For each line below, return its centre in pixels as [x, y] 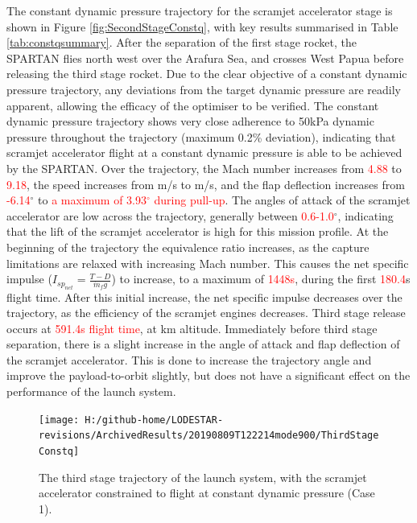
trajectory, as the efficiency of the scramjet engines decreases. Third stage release [206, 313]
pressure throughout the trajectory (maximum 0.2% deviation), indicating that [201, 136]
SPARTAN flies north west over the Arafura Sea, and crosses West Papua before [205, 58]
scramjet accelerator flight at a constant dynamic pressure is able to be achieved [204, 152]
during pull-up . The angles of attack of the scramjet [282, 200]
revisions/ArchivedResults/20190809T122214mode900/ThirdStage [209, 436]
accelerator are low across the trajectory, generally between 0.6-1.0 [170, 215]
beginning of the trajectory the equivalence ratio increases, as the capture [188, 247]
